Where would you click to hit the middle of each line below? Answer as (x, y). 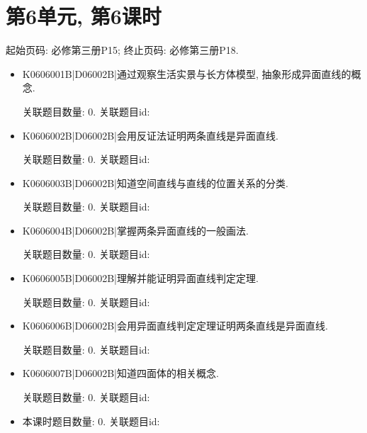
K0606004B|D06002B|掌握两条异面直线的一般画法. (135, 230)
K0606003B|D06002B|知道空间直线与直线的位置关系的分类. (155, 182)
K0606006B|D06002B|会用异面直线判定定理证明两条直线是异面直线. (175, 326)
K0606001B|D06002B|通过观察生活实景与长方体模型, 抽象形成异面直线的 (187, 73)
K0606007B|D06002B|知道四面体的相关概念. (120, 373)
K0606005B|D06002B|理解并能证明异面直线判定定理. (140, 278)
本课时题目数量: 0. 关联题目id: (91, 421)
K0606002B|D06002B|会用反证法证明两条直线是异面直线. (150, 135)
